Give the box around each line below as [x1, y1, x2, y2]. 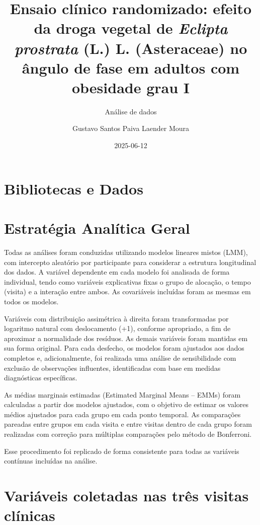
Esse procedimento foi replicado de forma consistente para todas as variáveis [4, 445, 239, 456]
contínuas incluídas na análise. [4, 455, 98, 466]
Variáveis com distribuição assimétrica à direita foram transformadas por [4, 313, 229, 323]
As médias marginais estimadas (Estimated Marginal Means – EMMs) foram [4, 389, 241, 400]
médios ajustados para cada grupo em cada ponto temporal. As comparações [4, 409, 241, 419]
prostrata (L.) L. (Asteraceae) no [14, 37, 247, 58]
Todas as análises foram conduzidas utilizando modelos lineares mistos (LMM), [4, 246, 248, 257]
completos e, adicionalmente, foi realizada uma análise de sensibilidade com [4, 352, 236, 363]
